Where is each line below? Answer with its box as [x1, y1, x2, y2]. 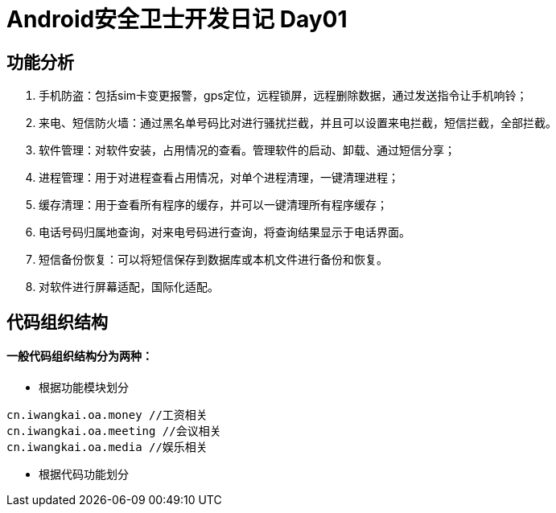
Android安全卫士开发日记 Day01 [6, 6, 348, 33]
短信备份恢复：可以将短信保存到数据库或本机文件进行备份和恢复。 [39, 252, 388, 267]
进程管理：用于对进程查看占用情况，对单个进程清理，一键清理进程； [39, 170, 399, 185]
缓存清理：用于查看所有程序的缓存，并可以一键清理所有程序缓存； [39, 198, 388, 212]
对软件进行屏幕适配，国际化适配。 [39, 280, 219, 294]
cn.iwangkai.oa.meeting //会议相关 [6, 424, 221, 437]
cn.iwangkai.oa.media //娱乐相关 [6, 440, 208, 453]
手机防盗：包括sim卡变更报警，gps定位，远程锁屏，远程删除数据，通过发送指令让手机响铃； [39, 88, 528, 103]
